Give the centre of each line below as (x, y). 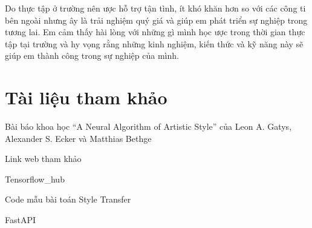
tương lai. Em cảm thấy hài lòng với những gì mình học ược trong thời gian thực (155, 32)
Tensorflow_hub (35, 179)
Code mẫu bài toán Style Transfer (68, 199)
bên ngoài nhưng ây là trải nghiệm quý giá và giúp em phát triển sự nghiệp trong (156, 20)
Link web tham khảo (43, 159)
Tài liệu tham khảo (86, 97)
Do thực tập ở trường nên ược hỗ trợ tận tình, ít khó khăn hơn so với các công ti (155, 8)
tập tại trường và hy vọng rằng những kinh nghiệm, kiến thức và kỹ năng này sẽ (154, 43)
